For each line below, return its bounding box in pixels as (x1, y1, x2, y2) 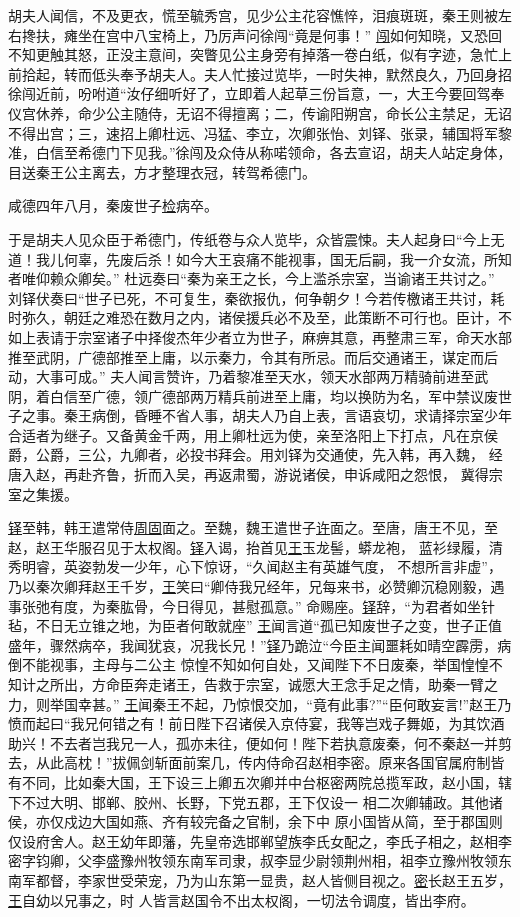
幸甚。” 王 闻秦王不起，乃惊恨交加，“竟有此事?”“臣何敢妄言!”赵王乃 (77, 693, 512, 714)
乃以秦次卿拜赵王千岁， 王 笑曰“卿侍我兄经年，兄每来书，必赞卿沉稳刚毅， (8, 576, 491, 597)
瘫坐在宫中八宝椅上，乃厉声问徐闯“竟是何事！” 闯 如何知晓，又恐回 (63, 24, 502, 45)
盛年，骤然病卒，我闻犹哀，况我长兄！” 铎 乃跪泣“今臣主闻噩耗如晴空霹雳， (8, 634, 498, 655)
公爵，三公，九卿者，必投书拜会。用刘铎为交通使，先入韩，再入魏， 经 (35, 444, 503, 465)
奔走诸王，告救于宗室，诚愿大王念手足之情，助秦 (133, 674, 456, 694)
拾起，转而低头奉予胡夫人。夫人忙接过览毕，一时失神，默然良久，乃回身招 (21, 63, 512, 84)
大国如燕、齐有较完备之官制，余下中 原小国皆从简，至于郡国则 (91, 811, 503, 832)
